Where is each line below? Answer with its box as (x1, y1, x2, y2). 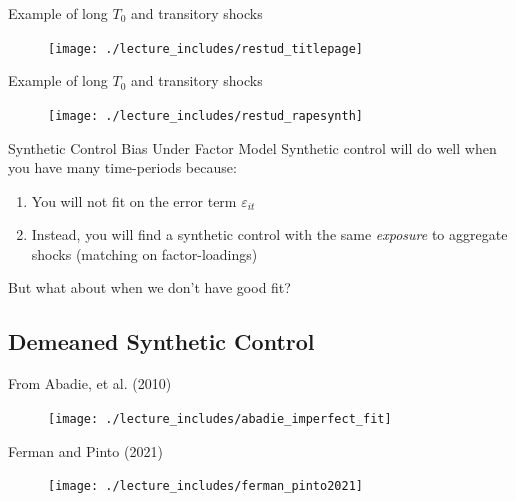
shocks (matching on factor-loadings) (31, 243, 258, 264)
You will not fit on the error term (31, 190, 237, 211)
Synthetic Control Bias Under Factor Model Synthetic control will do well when (8, 137, 497, 158)
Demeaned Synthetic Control (8, 326, 315, 357)
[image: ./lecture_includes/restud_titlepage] (48, 41, 363, 56)
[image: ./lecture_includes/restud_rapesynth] (48, 108, 363, 123)
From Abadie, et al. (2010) (8, 373, 172, 394)
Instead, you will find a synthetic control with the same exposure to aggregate (31, 224, 508, 245)
